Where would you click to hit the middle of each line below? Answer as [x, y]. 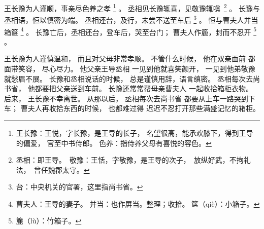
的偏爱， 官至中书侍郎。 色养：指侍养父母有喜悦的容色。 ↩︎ [114, 143]
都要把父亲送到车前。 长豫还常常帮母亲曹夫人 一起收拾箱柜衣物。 [144, 88]
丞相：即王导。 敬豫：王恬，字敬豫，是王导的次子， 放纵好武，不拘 [130, 160]
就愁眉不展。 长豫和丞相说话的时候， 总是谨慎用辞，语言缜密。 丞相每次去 [128, 78]
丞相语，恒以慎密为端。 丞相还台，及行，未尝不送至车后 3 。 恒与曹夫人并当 [131, 19]
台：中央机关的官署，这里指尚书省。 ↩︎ [79, 187]
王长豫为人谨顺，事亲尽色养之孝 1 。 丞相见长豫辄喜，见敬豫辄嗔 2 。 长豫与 [132, 7]
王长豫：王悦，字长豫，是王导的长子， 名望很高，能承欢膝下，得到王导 [135, 132]
